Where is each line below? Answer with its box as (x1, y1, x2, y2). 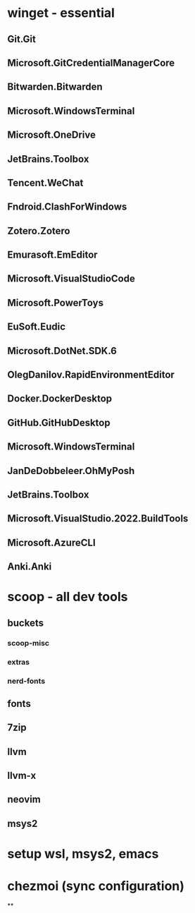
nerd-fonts (7, 676, 46, 686)
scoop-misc (7, 638, 49, 648)
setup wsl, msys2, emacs (7, 846, 159, 862)
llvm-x (7, 770, 37, 782)
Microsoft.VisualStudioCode (7, 273, 135, 285)
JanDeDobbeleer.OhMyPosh (7, 464, 135, 477)
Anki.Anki (7, 561, 52, 573)
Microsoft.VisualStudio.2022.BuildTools (7, 513, 189, 525)
